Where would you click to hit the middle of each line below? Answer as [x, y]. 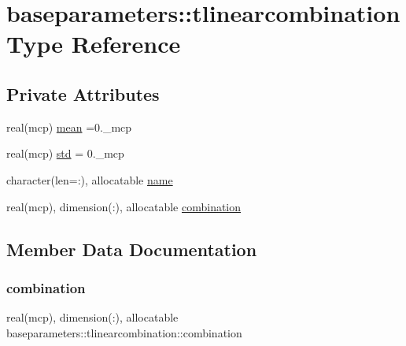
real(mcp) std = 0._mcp [65, 153]
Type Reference [94, 44]
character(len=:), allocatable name [90, 179]
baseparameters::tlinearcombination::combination [124, 332]
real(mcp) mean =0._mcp [69, 126]
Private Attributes [83, 93]
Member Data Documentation [132, 249]
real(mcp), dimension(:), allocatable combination [124, 206]
